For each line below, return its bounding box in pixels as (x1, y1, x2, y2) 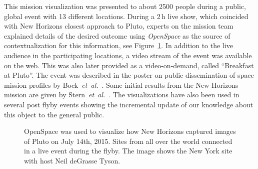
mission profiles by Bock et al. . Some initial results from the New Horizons (4, 79, 238, 90)
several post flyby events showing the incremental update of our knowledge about (4, 99, 253, 109)
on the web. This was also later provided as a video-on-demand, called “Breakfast (4, 60, 254, 70)
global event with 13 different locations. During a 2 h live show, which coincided (4, 11, 248, 21)
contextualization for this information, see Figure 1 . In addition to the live (4, 40, 233, 51)
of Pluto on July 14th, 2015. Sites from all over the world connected (24, 135, 232, 146)
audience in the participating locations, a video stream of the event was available (4, 50, 252, 60)
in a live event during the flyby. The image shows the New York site (24, 145, 232, 156)
